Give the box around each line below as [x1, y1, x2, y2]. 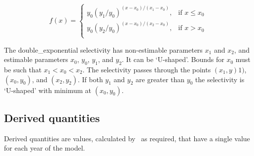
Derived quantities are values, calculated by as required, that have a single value [4, 133, 250, 143]
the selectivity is [195, 74, 245, 84]
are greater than [136, 74, 184, 84]
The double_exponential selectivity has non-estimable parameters [4, 44, 203, 55]
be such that [4, 64, 42, 74]
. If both [77, 74, 103, 84]
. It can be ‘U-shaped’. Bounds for [122, 54, 224, 64]
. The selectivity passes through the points [82, 64, 211, 74]
